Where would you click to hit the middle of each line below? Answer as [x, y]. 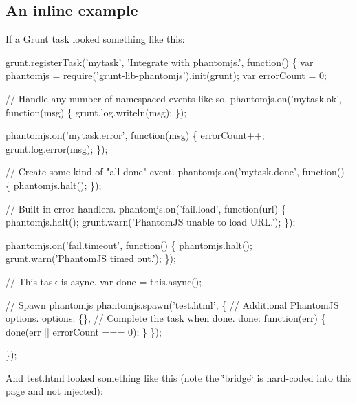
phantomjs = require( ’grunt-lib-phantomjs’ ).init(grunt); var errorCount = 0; [166, 75]
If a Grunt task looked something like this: [95, 39]
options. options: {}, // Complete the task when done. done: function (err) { [166, 318]
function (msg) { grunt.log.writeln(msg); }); [96, 112]
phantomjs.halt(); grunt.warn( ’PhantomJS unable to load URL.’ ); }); [151, 222]
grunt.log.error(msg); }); [57, 148]
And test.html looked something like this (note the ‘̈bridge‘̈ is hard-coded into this [179, 377]
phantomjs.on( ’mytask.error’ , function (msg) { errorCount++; [135, 135]
